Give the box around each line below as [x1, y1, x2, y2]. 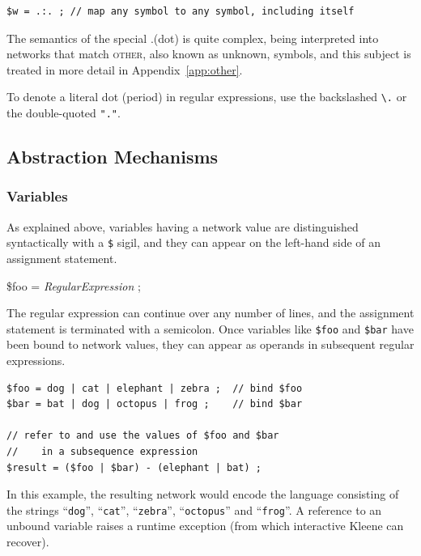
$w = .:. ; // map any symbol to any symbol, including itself [6, 6, 355, 17]
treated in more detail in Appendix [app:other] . [6, 61, 243, 78]
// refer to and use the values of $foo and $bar [6, 430, 279, 442]
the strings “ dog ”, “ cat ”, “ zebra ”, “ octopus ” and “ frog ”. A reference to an [6, 501, 382, 518]
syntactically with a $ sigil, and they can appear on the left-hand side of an [6, 234, 381, 251]
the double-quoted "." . [6, 104, 121, 121]
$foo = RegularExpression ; [6, 277, 141, 294]
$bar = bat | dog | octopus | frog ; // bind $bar [6, 398, 303, 410]
